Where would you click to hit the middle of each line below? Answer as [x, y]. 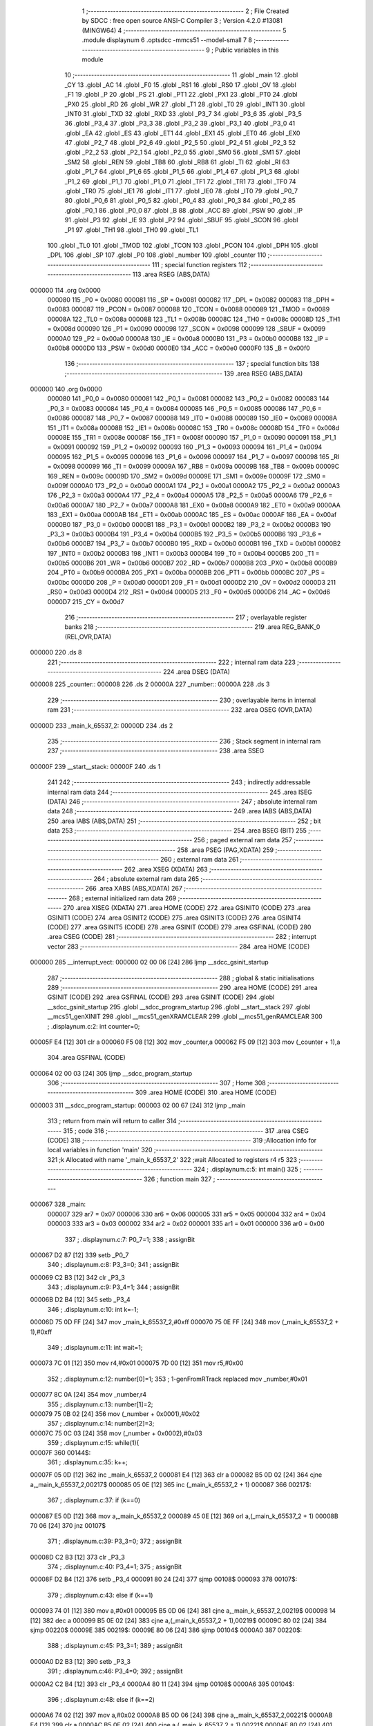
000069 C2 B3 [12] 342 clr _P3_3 [78, 1277]
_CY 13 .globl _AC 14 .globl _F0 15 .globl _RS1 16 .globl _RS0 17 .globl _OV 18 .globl [180, 85]
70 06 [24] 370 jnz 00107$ [68, 1525]
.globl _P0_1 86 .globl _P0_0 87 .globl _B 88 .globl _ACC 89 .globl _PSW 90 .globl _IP [184, 210]
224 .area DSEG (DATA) [197, 672]
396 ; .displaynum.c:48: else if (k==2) [101, 1699]
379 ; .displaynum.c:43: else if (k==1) [100, 1595]
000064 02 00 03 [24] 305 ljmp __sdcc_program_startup [111, 1073]
